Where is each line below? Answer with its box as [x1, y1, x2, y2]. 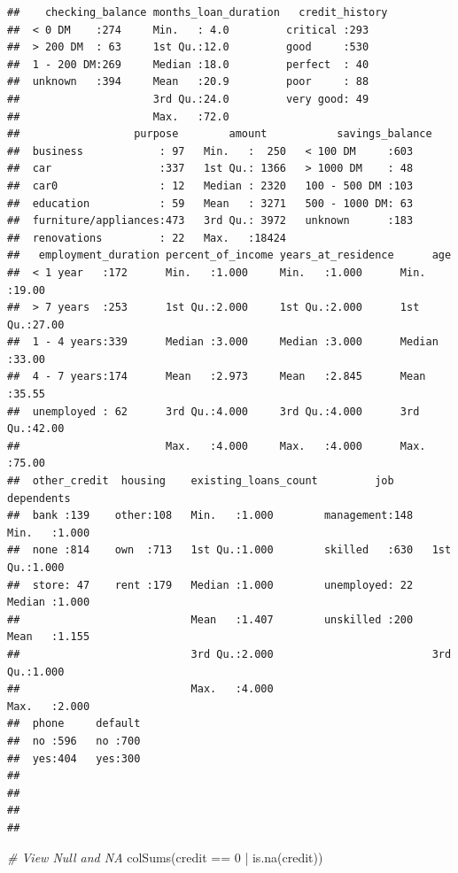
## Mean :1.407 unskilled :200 [7, 613, 414, 626]
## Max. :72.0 [7, 110, 229, 123]
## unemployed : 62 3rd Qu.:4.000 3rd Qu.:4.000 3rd [7, 405, 420, 418]
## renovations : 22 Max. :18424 [7, 231, 286, 244]
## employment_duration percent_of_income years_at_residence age [7, 249, 452, 262]
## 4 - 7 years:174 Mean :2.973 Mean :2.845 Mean [7, 370, 426, 383]
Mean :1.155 [7, 630, 90, 644]
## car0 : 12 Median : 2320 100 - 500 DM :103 [7, 179, 414, 192]
